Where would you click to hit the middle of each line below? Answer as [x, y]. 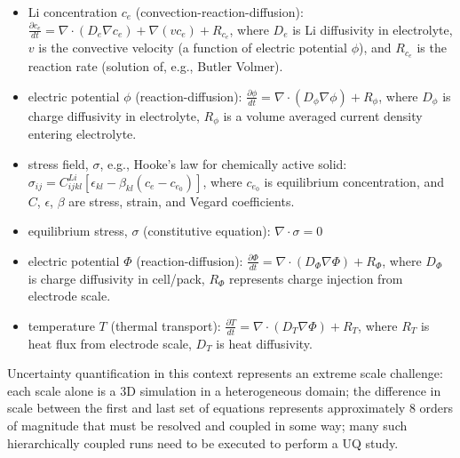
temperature [61, 325]
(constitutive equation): [207, 231]
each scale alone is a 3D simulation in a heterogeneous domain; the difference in [224, 390]
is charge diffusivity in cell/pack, [116, 278]
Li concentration [72, 12]
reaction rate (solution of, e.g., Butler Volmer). [155, 66]
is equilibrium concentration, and [354, 181]
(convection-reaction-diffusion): [219, 12]
